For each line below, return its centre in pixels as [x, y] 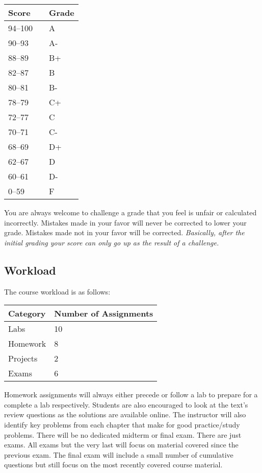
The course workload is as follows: [57, 291]
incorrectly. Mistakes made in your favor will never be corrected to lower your [125, 222]
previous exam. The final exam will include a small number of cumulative [119, 454]
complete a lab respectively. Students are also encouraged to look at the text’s [126, 404]
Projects [23, 358]
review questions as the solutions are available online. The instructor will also [125, 414]
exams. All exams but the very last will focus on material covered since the [121, 445]
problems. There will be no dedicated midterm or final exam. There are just [123, 434]
